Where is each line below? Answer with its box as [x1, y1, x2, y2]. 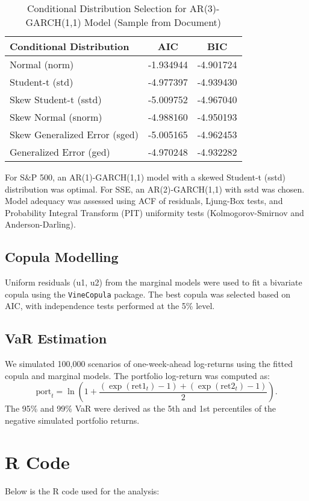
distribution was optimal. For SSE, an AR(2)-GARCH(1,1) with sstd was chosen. [5, 182, 305, 195]
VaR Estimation [5, 329, 107, 348]
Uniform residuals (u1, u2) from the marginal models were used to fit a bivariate [5, 276, 302, 289]
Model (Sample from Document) [84, 15, 222, 29]
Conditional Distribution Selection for [27, 1, 187, 15]
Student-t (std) [10, 75, 73, 89]
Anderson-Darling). [5, 218, 76, 231]
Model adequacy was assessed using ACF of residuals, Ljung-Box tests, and [5, 194, 283, 207]
